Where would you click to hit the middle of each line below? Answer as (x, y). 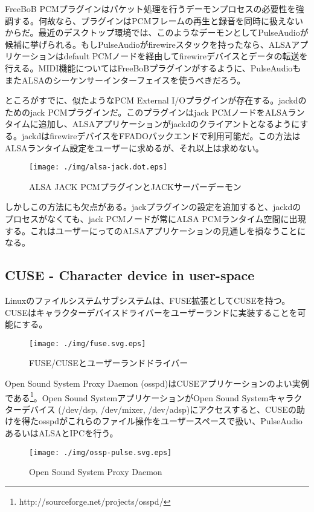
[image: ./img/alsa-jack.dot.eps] (98, 167)
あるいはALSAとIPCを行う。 (62, 433)
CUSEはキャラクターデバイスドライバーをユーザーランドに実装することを (151, 312)
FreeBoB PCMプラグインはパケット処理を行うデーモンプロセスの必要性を (150, 8)
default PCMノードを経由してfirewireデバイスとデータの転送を (186, 56)
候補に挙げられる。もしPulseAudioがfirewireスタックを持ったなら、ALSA (148, 44)
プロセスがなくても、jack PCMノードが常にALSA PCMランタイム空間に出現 (155, 218)
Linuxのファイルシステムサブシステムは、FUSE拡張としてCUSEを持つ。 (148, 300)
